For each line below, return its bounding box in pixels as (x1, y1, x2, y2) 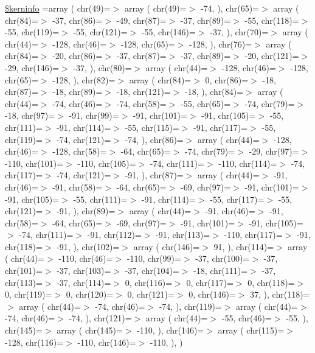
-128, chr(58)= (52, 145, 107, 158)
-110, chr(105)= (77, 156, 136, 169)
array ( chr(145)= (57, 324, 123, 337)
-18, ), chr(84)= (185, 85, 244, 98)
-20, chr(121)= (244, 49, 299, 62)
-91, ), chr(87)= (125, 169, 184, 181)
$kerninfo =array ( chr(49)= (5, 2, 111, 14)
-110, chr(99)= (126, 252, 181, 265)
